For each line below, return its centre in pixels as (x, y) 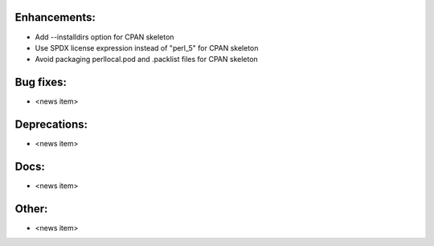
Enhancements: (55, 17)
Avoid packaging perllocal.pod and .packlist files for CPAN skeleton (147, 59)
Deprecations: (51, 125)
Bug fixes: (41, 82)
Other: (31, 209)
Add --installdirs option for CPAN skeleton (104, 37)
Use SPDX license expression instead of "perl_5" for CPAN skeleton (147, 47)
